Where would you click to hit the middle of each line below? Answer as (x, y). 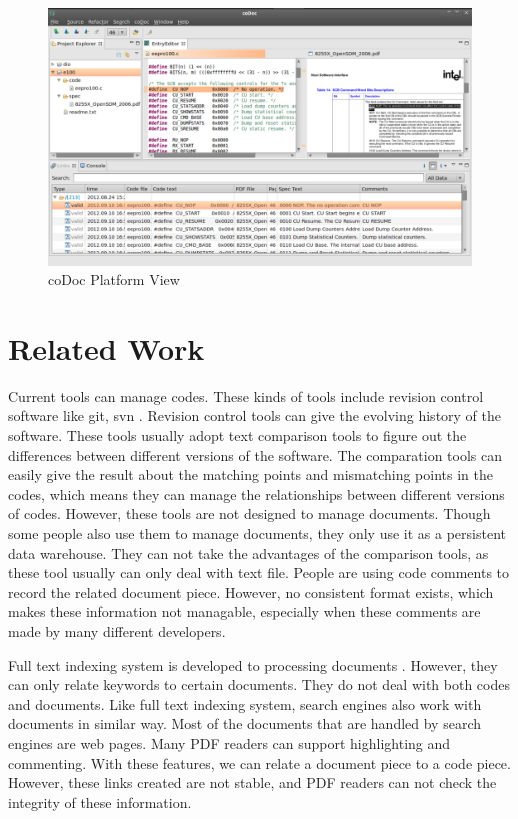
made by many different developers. (117, 630)
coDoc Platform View (114, 279)
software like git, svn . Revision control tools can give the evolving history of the (255, 415)
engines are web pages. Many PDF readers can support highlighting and (229, 742)
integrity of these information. (100, 801)
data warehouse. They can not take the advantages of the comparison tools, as (248, 552)
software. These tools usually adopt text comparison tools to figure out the (237, 435)
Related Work (106, 347)
